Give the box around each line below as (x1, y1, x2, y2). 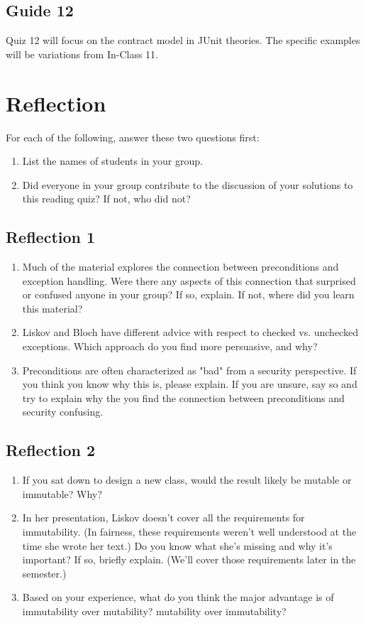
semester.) (22, 565, 67, 580)
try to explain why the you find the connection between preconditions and (22, 390, 345, 405)
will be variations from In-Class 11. (6, 46, 158, 61)
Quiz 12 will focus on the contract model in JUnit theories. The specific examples (6, 33, 360, 48)
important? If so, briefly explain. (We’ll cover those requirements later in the (22, 552, 356, 567)
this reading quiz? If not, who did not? (22, 191, 191, 206)
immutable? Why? (22, 486, 102, 501)
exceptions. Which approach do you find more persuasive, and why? (22, 339, 318, 354)
